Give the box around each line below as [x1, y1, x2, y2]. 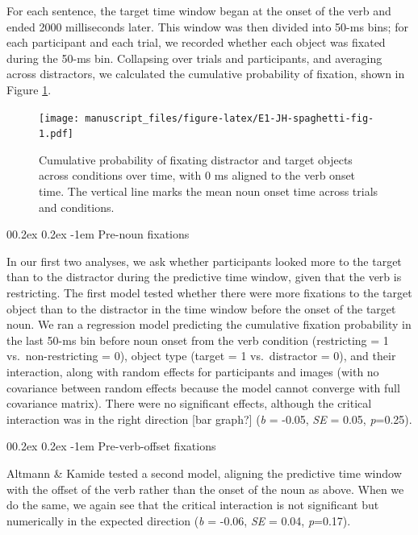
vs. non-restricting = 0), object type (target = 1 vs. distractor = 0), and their [6, 347, 396, 364]
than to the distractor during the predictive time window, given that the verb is [6, 268, 402, 285]
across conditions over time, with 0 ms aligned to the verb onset [39, 167, 356, 184]
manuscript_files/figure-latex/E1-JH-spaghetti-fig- [85, 112, 374, 124]
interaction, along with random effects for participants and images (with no [6, 363, 379, 379]
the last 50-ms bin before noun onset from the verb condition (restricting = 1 [6, 331, 389, 348]
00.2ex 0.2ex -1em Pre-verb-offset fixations [6, 438, 216, 454]
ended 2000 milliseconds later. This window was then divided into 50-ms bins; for [6, 18, 408, 35]
